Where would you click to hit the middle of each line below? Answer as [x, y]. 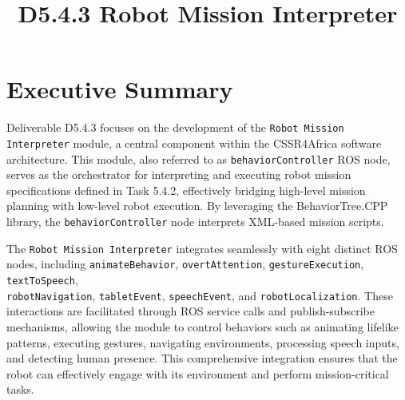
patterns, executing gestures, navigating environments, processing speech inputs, [203, 342]
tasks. [20, 389]
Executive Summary [120, 89]
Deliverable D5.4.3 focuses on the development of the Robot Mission [175, 127]
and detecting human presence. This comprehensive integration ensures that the [202, 358]
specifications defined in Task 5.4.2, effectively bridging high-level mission [186, 190]
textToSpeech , [42, 280]
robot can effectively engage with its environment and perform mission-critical [198, 373]
